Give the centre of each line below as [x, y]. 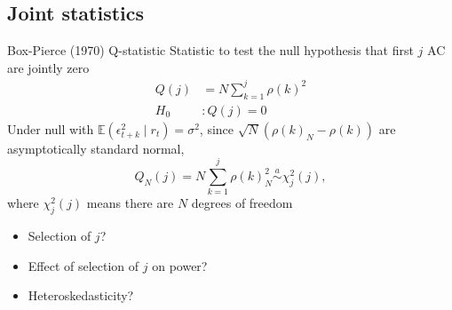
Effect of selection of [83, 265]
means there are [130, 203]
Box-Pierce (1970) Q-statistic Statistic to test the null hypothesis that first [210, 50]
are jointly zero [48, 67]
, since [217, 128]
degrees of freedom [242, 203]
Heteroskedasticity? [81, 295]
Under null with [51, 128]
